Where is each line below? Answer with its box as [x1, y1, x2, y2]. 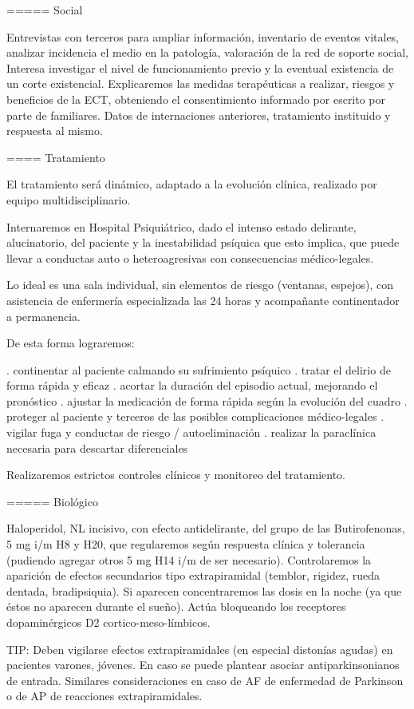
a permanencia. [6, 307, 81, 324]
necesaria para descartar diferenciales [6, 439, 188, 456]
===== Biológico [6, 493, 98, 509]
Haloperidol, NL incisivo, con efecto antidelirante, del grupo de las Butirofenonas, [6, 520, 405, 537]
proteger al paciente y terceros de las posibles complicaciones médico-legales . [6, 408, 384, 425]
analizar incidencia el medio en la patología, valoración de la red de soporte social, [6, 44, 408, 61]
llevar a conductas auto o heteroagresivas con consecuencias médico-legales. [6, 249, 374, 266]
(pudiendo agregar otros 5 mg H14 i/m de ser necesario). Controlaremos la [6, 551, 372, 568]
